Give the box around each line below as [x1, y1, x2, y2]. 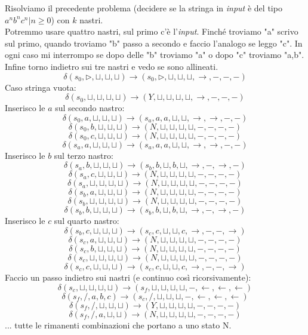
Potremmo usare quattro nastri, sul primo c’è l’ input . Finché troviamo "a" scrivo [5, 25, 298, 38]
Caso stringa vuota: [5, 81, 76, 93]
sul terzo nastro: [54, 149, 113, 161]
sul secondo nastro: [55, 102, 125, 114]
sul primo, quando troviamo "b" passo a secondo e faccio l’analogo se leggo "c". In [5, 36, 303, 49]
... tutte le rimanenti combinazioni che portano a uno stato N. [5, 318, 232, 331]
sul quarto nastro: [54, 214, 119, 227]
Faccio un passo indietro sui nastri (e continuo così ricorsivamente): [5, 271, 251, 283]
